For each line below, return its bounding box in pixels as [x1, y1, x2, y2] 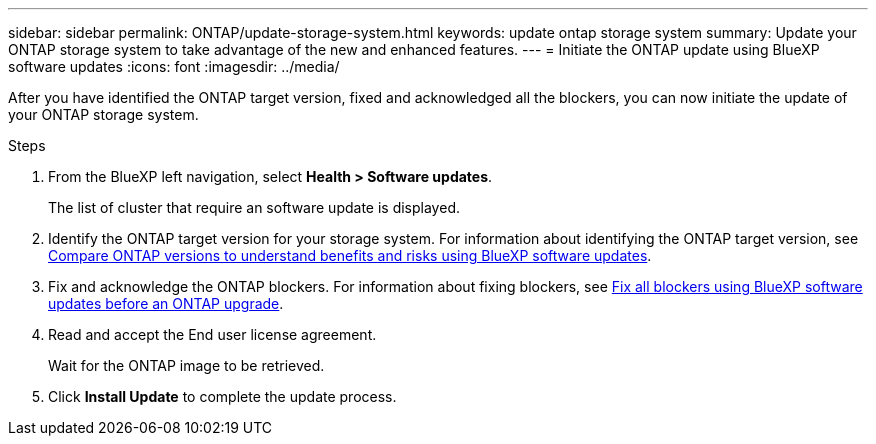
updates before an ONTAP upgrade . [48, 295, 284, 312]
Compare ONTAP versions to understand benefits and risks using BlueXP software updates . [48, 247, 652, 264]
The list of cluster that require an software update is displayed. [48, 199, 460, 216]
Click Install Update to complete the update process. [48, 388, 397, 405]
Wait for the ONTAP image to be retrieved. [48, 357, 325, 374]
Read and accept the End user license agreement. [48, 326, 377, 343]
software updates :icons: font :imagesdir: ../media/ [8, 58, 340, 75]
